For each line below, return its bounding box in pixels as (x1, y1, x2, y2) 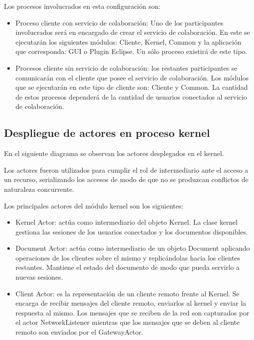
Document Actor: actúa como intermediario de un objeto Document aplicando (15, 243, 250, 253)
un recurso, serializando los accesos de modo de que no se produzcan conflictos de (4, 174, 249, 184)
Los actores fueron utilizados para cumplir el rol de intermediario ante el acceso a (4, 164, 248, 175)
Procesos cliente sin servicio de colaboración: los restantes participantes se (15, 62, 237, 73)
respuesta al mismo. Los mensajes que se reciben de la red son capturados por (15, 307, 250, 317)
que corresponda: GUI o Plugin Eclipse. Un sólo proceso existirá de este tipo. (15, 46, 248, 56)
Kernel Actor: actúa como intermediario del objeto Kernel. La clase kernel (15, 217, 238, 227)
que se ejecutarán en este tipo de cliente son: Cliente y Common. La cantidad (15, 82, 248, 92)
